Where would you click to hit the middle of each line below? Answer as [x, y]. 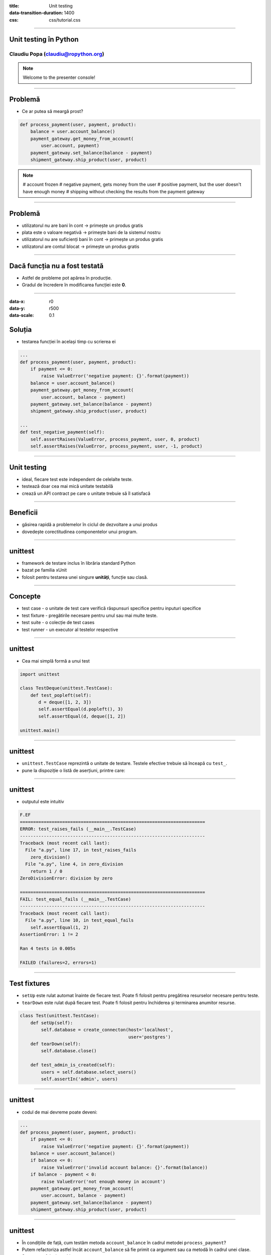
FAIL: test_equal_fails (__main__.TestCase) [76, 899]
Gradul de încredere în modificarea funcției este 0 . [74, 285]
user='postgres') [150, 1037]
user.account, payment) [70, 146]
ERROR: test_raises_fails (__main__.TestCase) [78, 829]
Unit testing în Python [44, 39]
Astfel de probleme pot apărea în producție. [67, 278]
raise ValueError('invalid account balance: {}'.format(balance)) [124, 1167]
